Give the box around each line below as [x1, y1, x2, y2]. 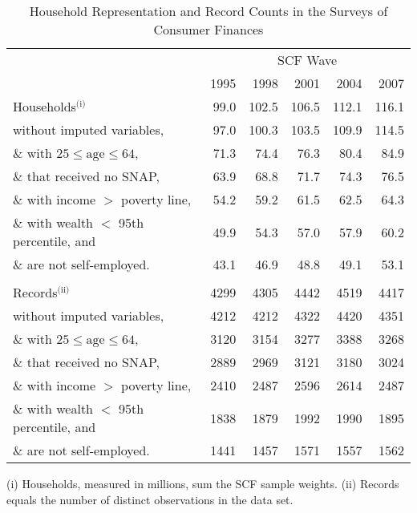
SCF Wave [277, 50, 338, 69]
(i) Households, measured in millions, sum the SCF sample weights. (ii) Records [6, 475, 399, 491]
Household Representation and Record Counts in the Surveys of [29, 2, 388, 20]
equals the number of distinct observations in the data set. [6, 491, 294, 507]
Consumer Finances [153, 20, 264, 38]
